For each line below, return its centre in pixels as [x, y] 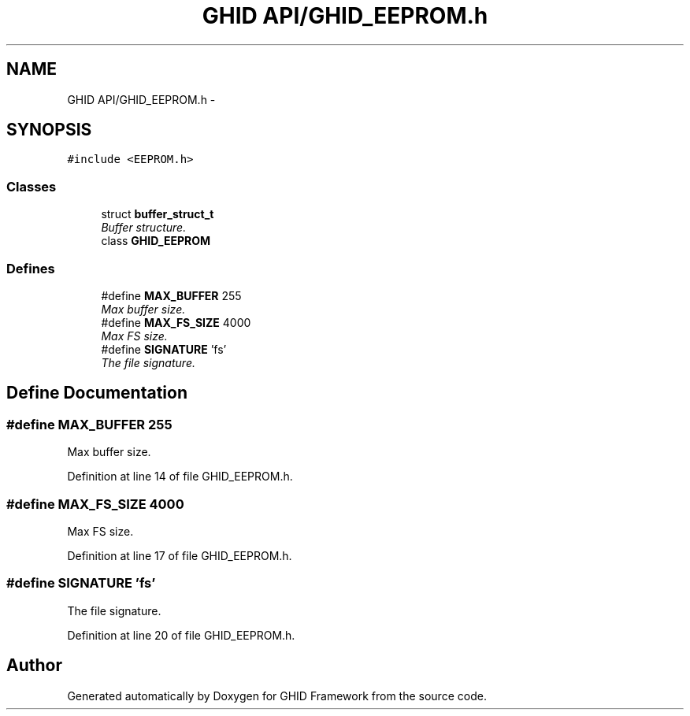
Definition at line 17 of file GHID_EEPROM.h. [180, 555]
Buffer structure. [144, 228]
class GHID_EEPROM [156, 241]
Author [34, 666]
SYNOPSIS [49, 130]
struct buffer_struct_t [158, 214]
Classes [32, 186]
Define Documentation [97, 393]
